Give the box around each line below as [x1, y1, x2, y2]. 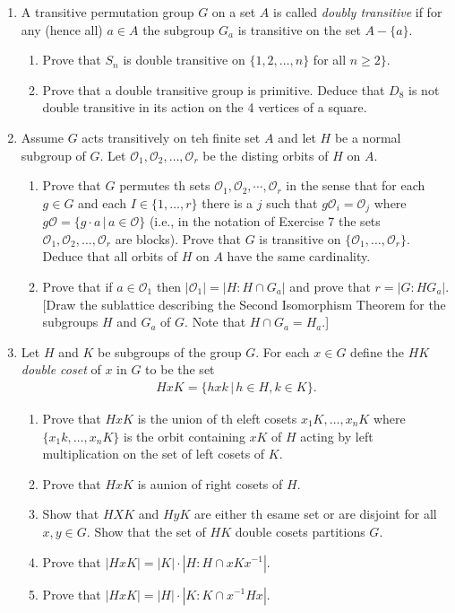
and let [278, 127, 316, 146]
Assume [21, 127, 64, 146]
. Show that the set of [86, 521, 206, 540]
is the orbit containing [124, 426, 245, 445]
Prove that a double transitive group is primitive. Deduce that [42, 80, 385, 99]
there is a [202, 193, 253, 212]
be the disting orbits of [202, 145, 329, 164]
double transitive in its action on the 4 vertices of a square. [42, 98, 367, 117]
